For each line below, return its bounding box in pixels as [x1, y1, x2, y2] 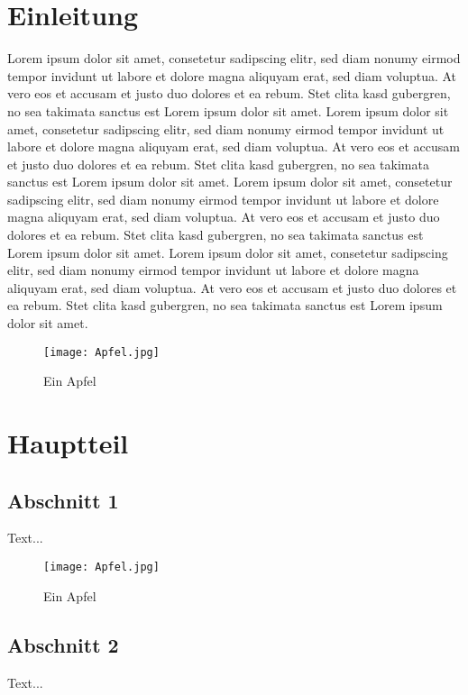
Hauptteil [7, 425, 129, 462]
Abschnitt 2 [7, 630, 119, 658]
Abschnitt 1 [7, 486, 119, 514]
